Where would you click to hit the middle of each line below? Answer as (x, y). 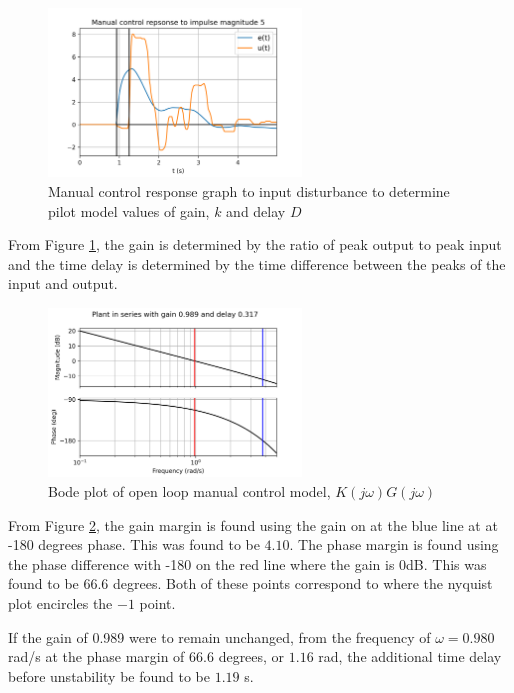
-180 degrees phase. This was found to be (134, 544)
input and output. (63, 283)
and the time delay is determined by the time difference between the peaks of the (257, 263)
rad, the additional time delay (410, 656)
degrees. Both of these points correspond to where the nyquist (303, 583)
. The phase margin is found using (394, 544)
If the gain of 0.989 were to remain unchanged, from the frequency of (219, 636)
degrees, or (251, 656)
